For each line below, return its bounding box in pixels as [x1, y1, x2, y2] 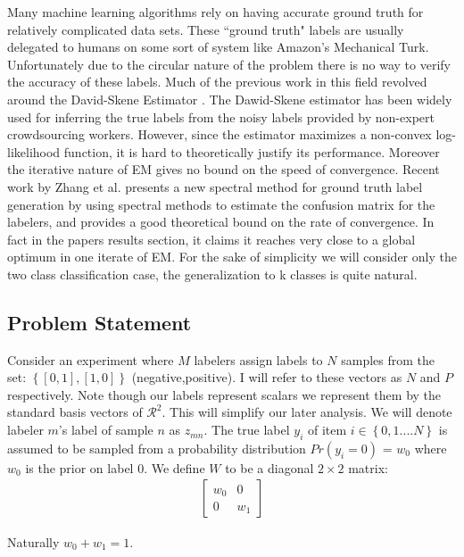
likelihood [7, 142, 61, 161]
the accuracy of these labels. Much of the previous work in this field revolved [7, 72, 427, 91]
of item [307, 420, 347, 439]
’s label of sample [58, 420, 153, 439]
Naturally [7, 532, 60, 551]
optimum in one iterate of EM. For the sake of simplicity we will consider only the [7, 247, 457, 266]
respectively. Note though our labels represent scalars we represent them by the [7, 385, 442, 403]
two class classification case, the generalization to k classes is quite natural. [7, 264, 418, 283]
